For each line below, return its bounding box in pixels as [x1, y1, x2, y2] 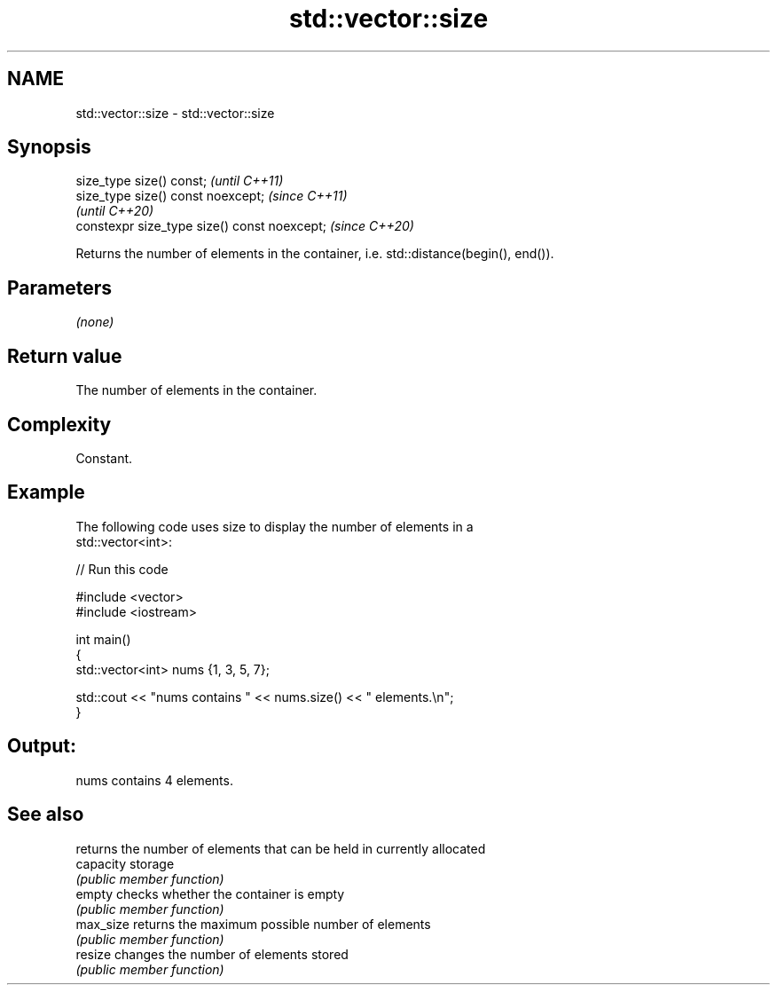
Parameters [7, 276, 112, 299]
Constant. [75, 450, 133, 466]
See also [7, 803, 84, 826]
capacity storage [75, 855, 175, 871]
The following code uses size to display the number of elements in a [75, 518, 474, 534]
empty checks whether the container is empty [75, 886, 345, 901]
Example [7, 481, 85, 504]
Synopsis [7, 136, 91, 159]
